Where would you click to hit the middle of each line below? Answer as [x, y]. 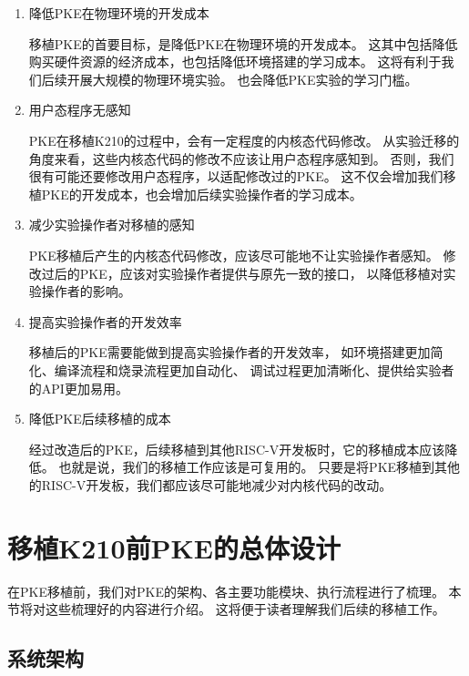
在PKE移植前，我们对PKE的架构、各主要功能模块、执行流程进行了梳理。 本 [234, 591]
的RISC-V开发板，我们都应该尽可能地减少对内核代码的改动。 [210, 484]
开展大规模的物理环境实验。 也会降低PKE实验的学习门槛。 [242, 79]
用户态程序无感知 [80, 110]
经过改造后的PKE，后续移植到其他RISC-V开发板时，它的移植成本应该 [237, 449]
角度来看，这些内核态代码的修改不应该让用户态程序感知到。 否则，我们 [241, 158]
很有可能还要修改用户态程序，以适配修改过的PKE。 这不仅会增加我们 [236, 176]
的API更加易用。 [78, 388]
